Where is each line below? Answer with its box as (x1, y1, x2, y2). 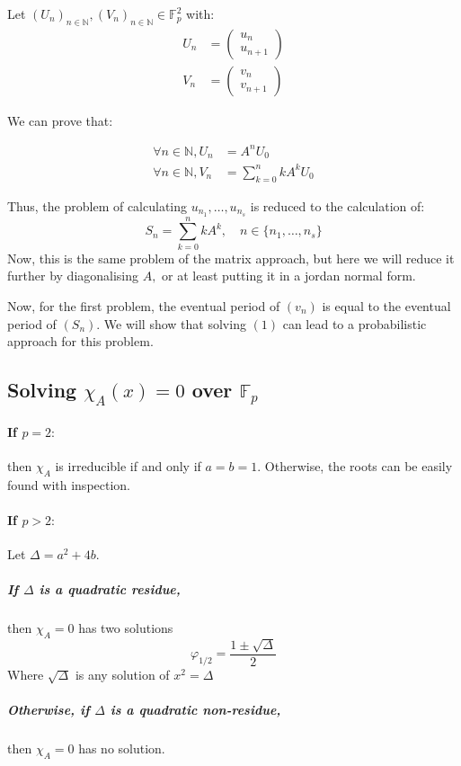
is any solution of (75, 665, 170, 684)
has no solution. (78, 739, 165, 758)
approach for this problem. (7, 332, 154, 351)
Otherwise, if (7, 700, 90, 719)
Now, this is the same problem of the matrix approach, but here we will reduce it (7, 248, 455, 267)
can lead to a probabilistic (282, 314, 427, 333)
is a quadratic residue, (39, 580, 181, 599)
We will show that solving (103, 314, 246, 333)
